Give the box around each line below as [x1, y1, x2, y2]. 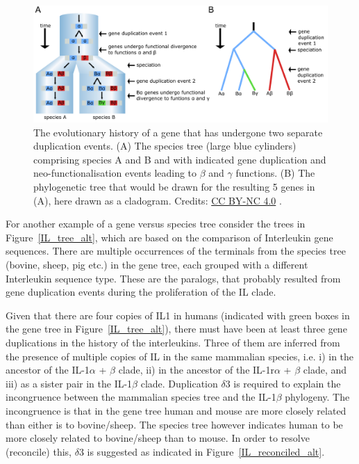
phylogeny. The [285, 390, 350, 404]
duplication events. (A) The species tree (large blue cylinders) [33, 138, 297, 153]
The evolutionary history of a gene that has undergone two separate [33, 125, 323, 139]
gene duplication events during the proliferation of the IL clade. [6, 285, 276, 299]
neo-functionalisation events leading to [33, 166, 197, 180]
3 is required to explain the [225, 376, 341, 390]
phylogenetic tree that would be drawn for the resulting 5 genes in [33, 179, 315, 194]
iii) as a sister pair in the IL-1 [6, 376, 133, 390]
